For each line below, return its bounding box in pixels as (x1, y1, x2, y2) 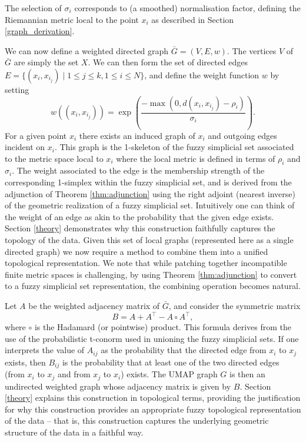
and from (58, 368, 91, 380)
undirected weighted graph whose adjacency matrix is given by (5, 380, 231, 392)
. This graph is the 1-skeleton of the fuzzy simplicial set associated (54, 141, 294, 153)
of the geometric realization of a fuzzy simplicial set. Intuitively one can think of (5, 199, 295, 211)
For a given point (5, 129, 67, 141)
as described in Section (151, 13, 234, 25)
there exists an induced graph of (79, 129, 195, 141)
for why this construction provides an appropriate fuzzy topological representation (5, 403, 301, 415)
